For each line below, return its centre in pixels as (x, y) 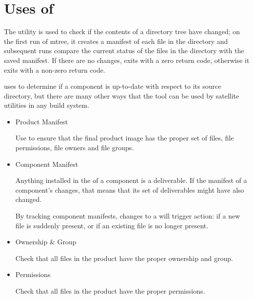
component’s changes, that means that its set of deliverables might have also (130, 189)
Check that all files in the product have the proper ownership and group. (124, 258)
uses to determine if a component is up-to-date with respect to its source (113, 86)
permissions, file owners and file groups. (75, 148)
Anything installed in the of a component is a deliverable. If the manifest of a (131, 180)
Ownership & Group (46, 242)
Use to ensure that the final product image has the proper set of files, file (125, 138)
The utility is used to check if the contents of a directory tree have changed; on (122, 31)
